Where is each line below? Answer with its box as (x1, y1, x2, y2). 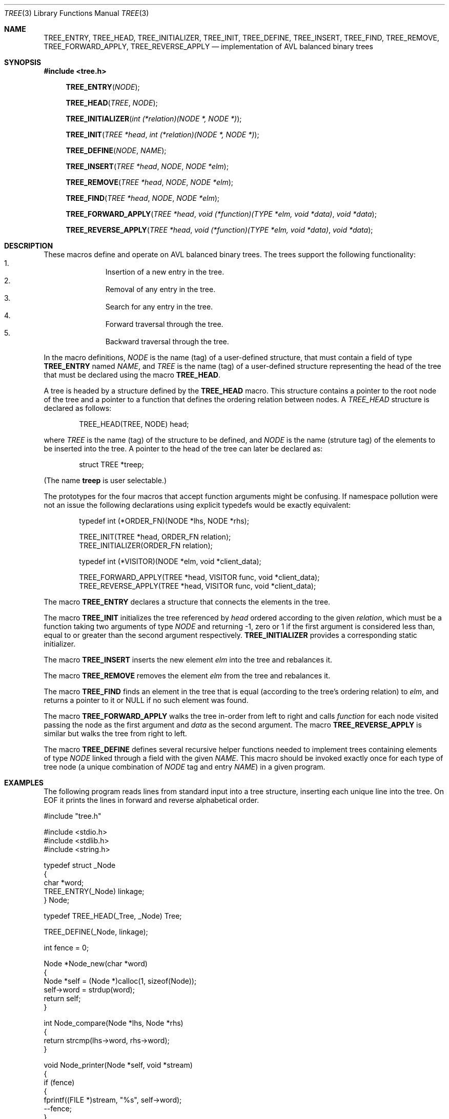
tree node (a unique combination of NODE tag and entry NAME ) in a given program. (44, 762, 325, 771)
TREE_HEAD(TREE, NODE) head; (79, 420, 189, 428)
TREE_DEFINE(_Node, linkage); (44, 927, 148, 936)
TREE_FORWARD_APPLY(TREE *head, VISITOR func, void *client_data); (79, 573, 320, 582)
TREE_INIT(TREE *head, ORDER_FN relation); (79, 532, 231, 541)
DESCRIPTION (4, 241, 53, 250)
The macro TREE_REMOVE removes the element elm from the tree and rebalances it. (44, 671, 331, 680)
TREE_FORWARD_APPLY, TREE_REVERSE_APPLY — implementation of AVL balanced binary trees (44, 42, 373, 51)
